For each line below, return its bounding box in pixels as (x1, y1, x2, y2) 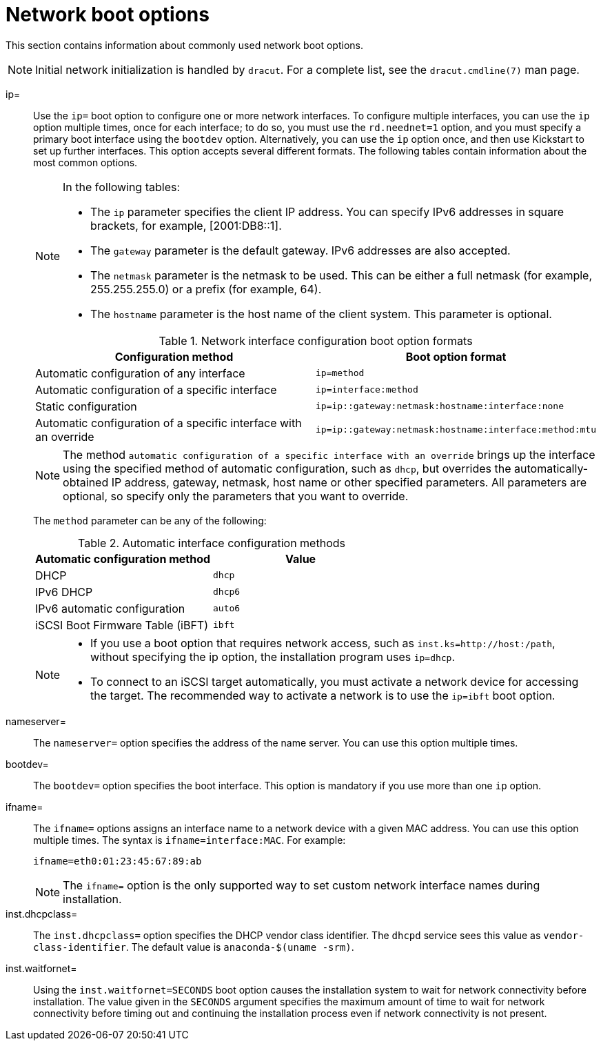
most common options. (33, 156, 138, 168)
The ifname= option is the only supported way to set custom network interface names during (63, 878, 540, 892)
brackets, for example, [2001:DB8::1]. (90, 218, 282, 233)
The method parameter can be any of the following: (33, 514, 267, 526)
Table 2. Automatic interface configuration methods (78, 535, 345, 550)
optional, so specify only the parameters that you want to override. (63, 489, 409, 503)
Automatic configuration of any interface (35, 366, 245, 380)
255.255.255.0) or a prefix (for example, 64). (90, 282, 322, 296)
